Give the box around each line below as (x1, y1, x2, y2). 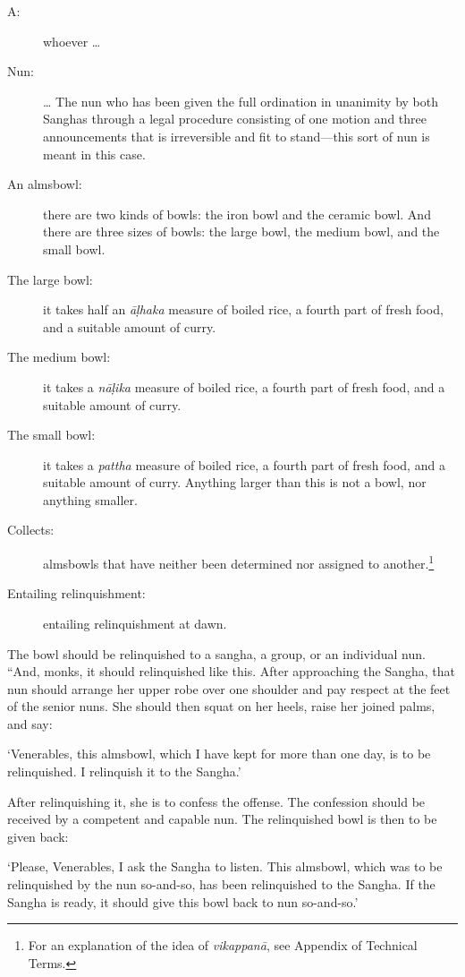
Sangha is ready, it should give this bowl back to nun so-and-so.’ (7, 892, 359, 911)
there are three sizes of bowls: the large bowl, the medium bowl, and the (43, 222, 440, 241)
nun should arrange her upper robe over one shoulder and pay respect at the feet (7, 679, 451, 698)
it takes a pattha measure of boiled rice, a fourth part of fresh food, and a (43, 455, 445, 474)
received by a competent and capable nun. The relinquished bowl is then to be (7, 810, 437, 828)
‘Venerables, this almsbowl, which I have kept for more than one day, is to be (7, 744, 431, 763)
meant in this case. (43, 144, 146, 163)
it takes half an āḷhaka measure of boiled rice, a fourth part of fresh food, (43, 300, 444, 319)
